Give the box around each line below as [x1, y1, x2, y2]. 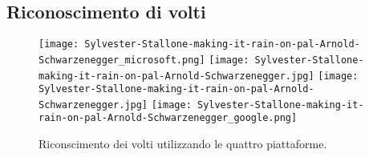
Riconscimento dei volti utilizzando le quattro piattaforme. [39, 135, 327, 152]
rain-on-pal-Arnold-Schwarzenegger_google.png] [39, 112, 298, 124]
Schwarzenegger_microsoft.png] [39, 54, 205, 66]
